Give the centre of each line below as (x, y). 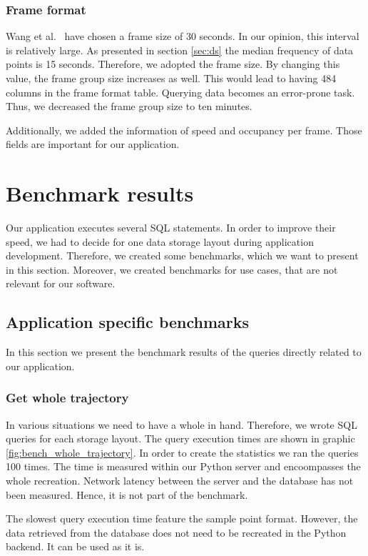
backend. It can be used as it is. (75, 546)
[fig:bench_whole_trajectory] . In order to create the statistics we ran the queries (182, 452)
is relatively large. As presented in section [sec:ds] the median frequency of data (180, 50)
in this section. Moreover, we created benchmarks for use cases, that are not (172, 269)
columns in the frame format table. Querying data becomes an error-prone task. (180, 92)
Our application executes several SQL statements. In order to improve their (171, 228)
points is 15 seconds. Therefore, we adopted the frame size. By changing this (173, 64)
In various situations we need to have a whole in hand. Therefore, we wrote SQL (182, 424)
